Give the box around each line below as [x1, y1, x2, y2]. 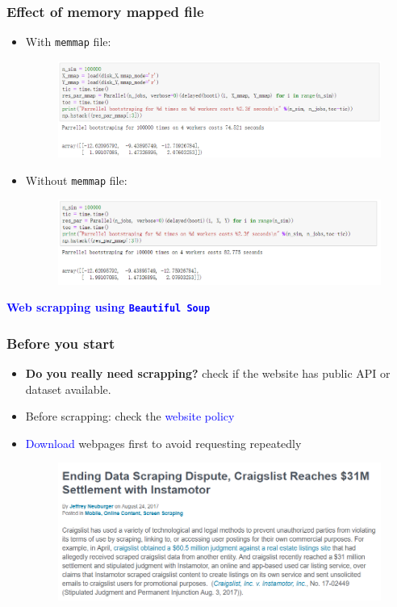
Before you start [6, 333, 115, 353]
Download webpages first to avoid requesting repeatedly [25, 434, 302, 451]
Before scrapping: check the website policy [25, 408, 235, 425]
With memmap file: [25, 33, 111, 50]
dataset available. [25, 380, 111, 397]
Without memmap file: [25, 171, 127, 188]
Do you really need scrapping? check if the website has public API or [25, 364, 391, 381]
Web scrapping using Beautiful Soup [6, 299, 211, 316]
